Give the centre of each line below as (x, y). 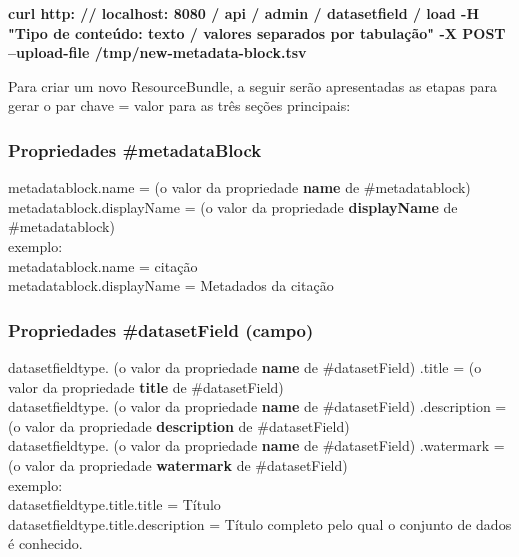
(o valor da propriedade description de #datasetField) (179, 425)
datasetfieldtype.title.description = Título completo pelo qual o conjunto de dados (260, 523)
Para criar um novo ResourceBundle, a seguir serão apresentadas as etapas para (253, 85)
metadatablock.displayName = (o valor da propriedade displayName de (233, 206)
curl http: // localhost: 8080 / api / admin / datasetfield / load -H (243, 13)
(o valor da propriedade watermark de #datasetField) (178, 464)
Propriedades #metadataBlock (135, 149)
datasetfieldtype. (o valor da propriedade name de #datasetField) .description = (257, 406)
